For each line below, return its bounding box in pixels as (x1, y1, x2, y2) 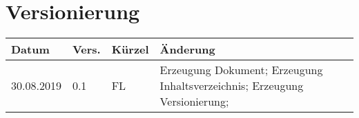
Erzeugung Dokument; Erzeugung (159, 62, 323, 78)
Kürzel (111, 41, 149, 58)
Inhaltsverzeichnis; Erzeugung (159, 78, 304, 94)
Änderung (159, 41, 215, 58)
